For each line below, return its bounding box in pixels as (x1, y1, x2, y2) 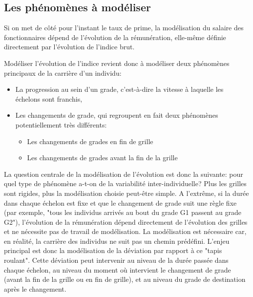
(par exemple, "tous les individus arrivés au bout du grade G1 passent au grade (4, 207, 241, 217)
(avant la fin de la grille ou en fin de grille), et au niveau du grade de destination (4, 274, 246, 284)
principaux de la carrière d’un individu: (4, 67, 122, 78)
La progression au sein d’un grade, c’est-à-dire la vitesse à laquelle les (15, 84, 224, 94)
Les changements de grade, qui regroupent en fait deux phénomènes (15, 110, 218, 120)
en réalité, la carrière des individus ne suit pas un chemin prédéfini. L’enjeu (4, 235, 230, 246)
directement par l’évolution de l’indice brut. (4, 42, 135, 52)
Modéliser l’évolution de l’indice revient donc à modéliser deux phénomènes (4, 58, 230, 68)
